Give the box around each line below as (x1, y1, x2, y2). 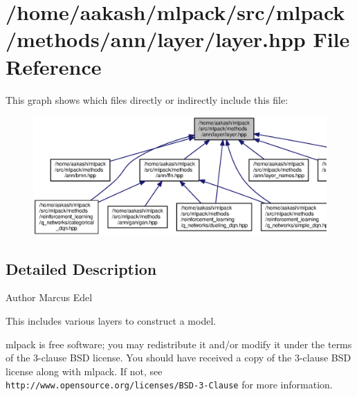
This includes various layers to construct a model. (6, 313, 217, 327)
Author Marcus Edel (6, 290, 93, 305)
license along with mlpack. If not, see (6, 363, 163, 378)
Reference (6, 52, 102, 80)
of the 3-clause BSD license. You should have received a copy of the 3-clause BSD (6, 350, 351, 365)
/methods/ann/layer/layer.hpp (6, 25, 306, 53)
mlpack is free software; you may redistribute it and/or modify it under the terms (6, 336, 352, 351)
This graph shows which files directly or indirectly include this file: (6, 92, 289, 107)
